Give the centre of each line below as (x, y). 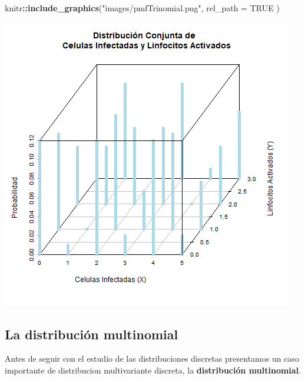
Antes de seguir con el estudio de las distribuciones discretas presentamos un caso (152, 358)
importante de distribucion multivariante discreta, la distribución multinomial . (153, 370)
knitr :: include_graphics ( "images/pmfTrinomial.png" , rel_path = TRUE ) (142, 8)
